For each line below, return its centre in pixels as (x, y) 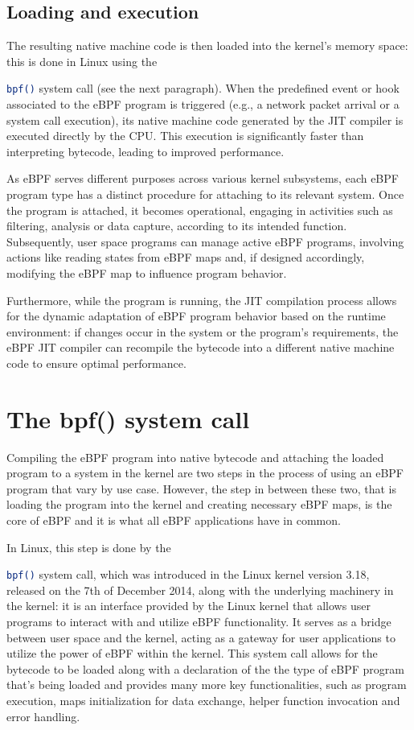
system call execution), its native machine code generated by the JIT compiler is (205, 120)
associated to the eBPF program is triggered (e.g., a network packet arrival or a (203, 104)
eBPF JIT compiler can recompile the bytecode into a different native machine (201, 347)
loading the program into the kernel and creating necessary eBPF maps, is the (199, 504)
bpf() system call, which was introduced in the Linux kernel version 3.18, (188, 574)
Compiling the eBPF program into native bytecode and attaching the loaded (195, 457)
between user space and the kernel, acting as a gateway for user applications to (201, 637)
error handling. (43, 716)
